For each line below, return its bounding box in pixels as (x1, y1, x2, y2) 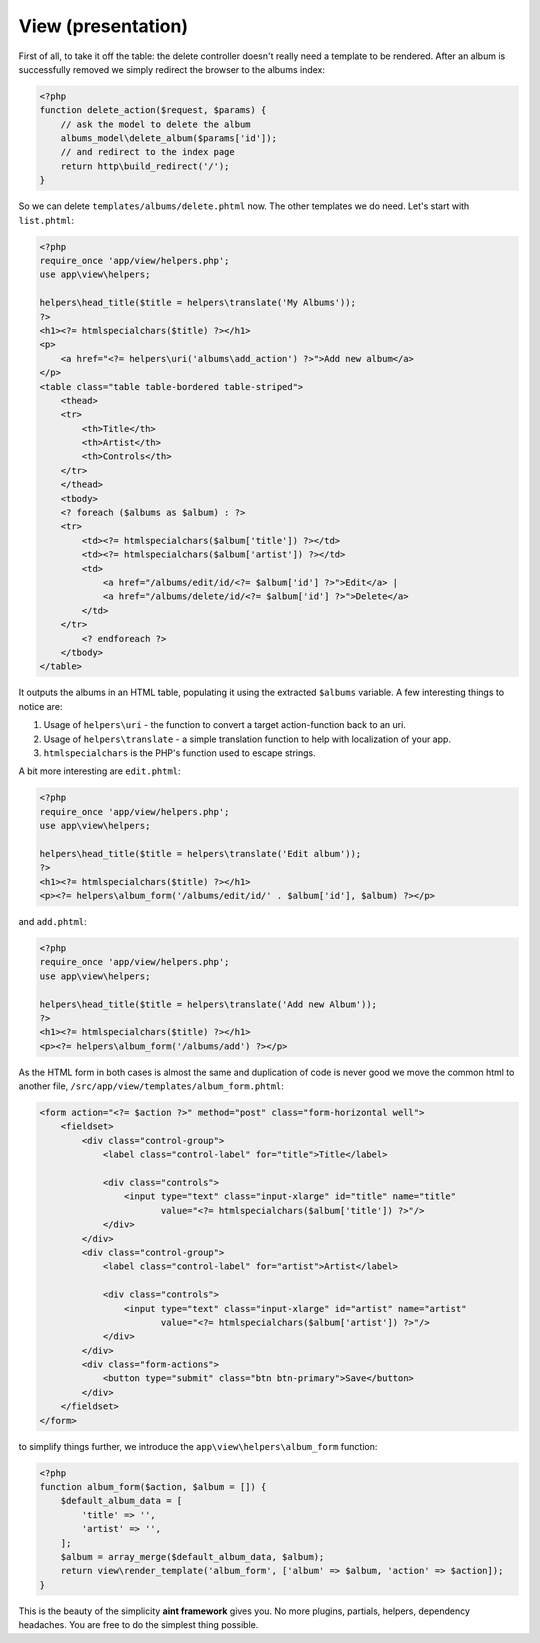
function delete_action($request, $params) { (39, 105, 267, 116)
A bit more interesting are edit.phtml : (18, 765, 181, 777)
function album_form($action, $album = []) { (39, 1481, 267, 1493)
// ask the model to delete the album (60, 118, 251, 130)
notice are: (18, 700, 63, 712)
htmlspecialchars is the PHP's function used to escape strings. (43, 746, 316, 759)
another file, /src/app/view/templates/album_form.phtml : (18, 1080, 285, 1092)
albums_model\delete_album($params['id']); (60, 133, 277, 144)
